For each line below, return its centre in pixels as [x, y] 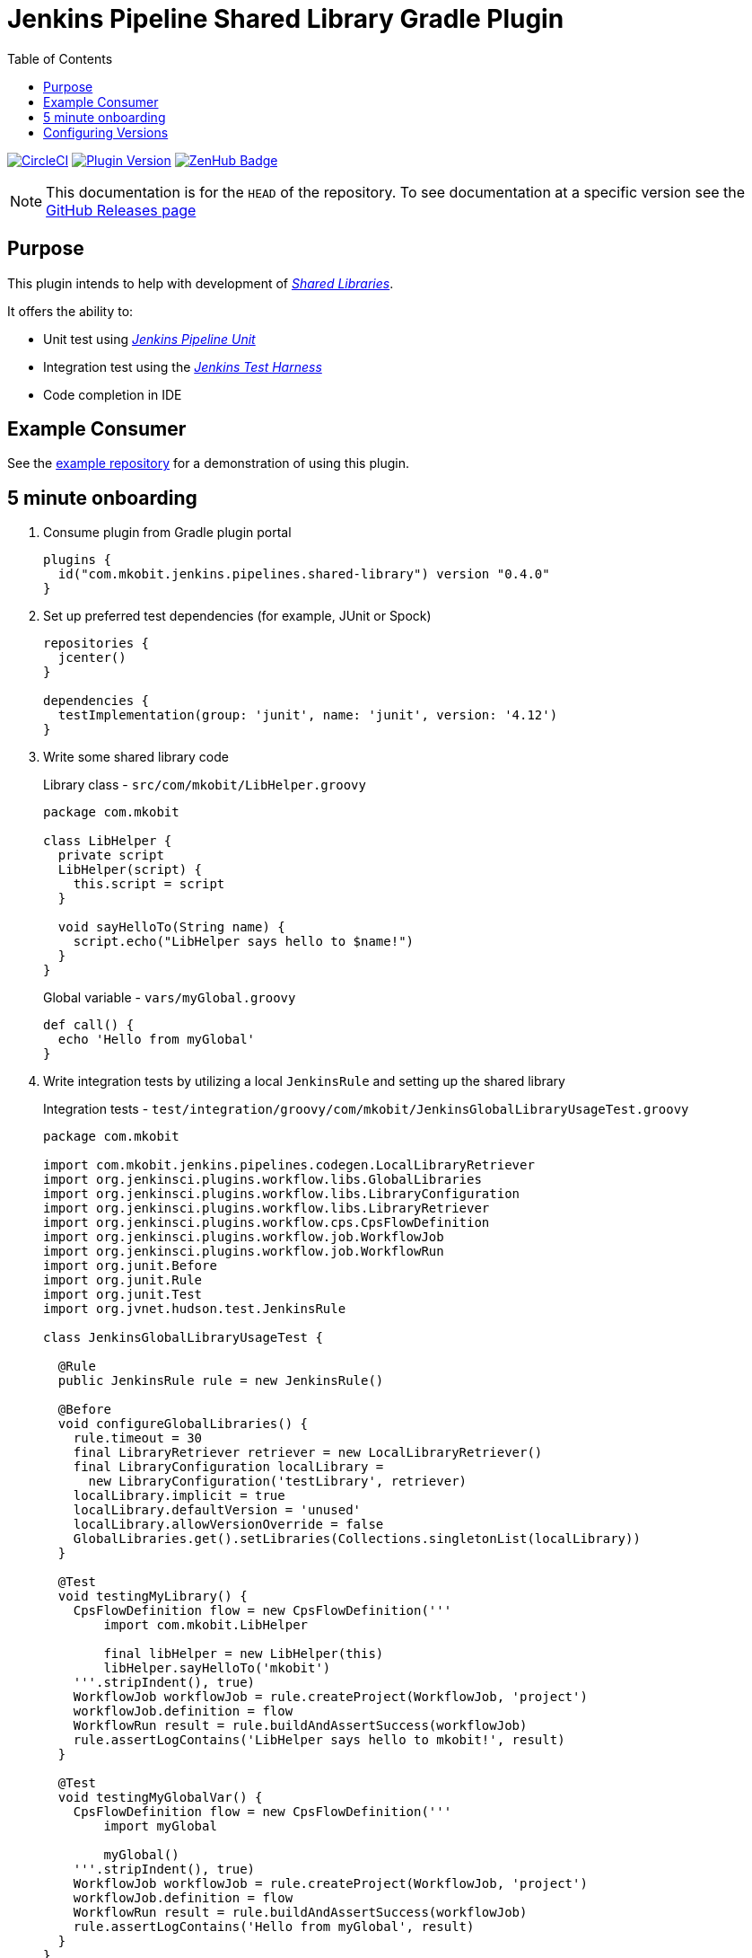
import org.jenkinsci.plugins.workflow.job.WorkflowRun [244, 1252]
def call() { [89, 1025]
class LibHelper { [108, 841]
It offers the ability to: [70, 311]
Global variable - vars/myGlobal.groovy [170, 998]
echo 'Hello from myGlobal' [157, 1040]
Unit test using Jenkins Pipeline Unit [149, 339]
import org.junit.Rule [123, 1280]
